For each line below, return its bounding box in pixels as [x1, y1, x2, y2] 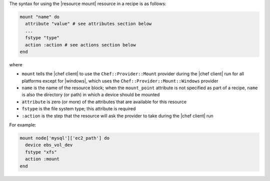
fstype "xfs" [25, 149, 57, 155]
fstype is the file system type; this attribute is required [21, 106, 136, 112]
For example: [9, 122, 36, 128]
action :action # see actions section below [25, 42, 136, 47]
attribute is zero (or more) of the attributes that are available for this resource [21, 99, 187, 105]
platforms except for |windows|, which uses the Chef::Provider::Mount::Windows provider [21, 78, 218, 84]
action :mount [25, 156, 60, 162]
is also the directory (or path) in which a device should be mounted [21, 92, 160, 98]
